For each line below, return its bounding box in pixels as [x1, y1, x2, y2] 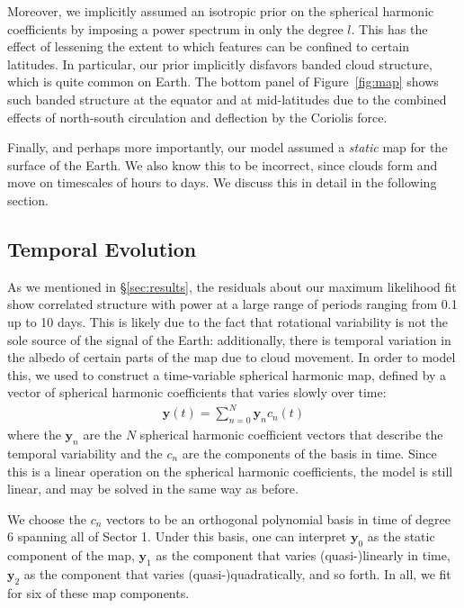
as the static [367, 527, 435, 546]
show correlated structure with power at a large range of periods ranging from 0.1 [7, 295, 458, 313]
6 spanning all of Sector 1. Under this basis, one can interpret [7, 527, 347, 546]
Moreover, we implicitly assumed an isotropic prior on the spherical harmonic [7, 2, 434, 20]
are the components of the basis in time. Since [182, 444, 437, 463]
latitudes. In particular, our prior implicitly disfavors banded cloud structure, [7, 54, 433, 73]
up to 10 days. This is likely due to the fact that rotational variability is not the [7, 312, 449, 331]
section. [7, 190, 49, 209]
